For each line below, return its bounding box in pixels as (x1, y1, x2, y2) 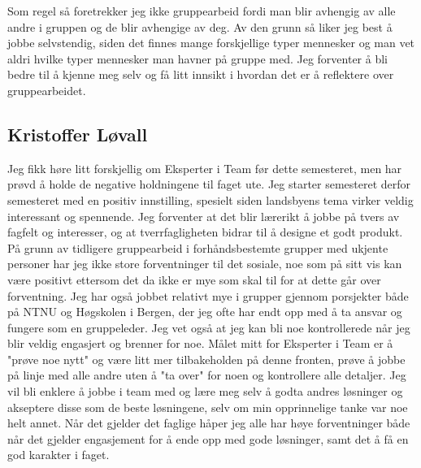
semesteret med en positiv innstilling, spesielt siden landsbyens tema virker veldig (7, 191, 414, 208)
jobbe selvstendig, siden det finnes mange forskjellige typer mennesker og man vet (7, 34, 415, 51)
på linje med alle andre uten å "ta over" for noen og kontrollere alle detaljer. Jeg (7, 366, 406, 383)
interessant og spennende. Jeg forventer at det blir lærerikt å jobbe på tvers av (7, 207, 400, 224)
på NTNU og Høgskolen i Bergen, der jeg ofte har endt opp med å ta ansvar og (7, 303, 402, 320)
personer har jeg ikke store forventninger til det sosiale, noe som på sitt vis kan (7, 255, 402, 272)
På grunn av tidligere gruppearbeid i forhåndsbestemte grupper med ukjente (7, 239, 388, 256)
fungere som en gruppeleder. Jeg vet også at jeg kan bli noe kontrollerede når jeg (7, 318, 410, 336)
